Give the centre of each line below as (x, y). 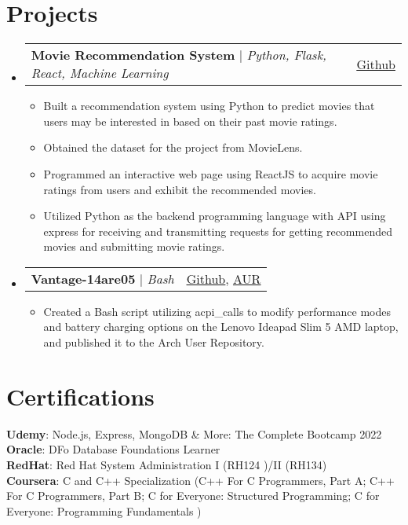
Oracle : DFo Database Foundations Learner (113, 449)
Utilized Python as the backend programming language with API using (215, 216)
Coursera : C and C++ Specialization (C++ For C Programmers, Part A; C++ (200, 480)
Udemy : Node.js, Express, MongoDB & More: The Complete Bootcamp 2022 (194, 433)
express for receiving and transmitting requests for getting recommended (218, 231)
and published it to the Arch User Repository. (154, 342)
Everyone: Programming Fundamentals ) (104, 510)
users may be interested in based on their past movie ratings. (190, 121)
